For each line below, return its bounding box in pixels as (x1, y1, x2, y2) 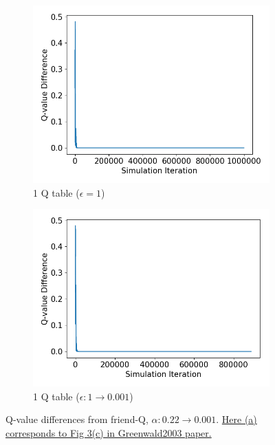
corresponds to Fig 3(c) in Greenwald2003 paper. (5, 425, 212, 439)
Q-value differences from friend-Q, (5, 412, 148, 426)
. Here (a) (216, 412, 257, 426)
